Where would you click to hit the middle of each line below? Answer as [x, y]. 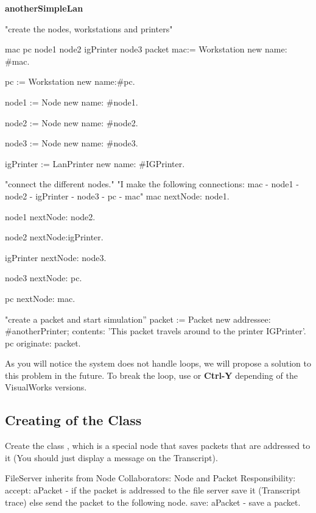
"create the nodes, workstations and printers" [89, 28]
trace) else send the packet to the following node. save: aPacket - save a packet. [153, 502]
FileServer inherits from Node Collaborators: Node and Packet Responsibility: [150, 478]
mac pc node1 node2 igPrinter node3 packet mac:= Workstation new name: [146, 49]
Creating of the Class [73, 420]
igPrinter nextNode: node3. [56, 257]
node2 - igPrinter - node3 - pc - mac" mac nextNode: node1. [117, 196]
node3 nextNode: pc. [44, 278]
